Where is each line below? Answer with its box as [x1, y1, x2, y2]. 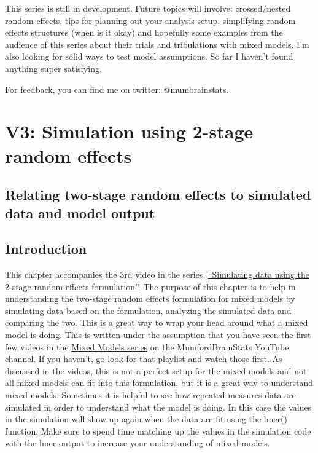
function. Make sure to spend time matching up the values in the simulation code [5, 424, 311, 437]
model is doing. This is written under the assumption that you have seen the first [5, 328, 311, 341]
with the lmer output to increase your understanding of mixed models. [5, 436, 270, 449]
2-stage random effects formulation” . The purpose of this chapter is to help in [5, 280, 296, 293]
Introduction [5, 239, 87, 258]
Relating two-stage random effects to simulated [5, 185, 311, 204]
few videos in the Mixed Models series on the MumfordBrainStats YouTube [5, 340, 289, 353]
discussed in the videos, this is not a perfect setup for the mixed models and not [5, 364, 307, 377]
